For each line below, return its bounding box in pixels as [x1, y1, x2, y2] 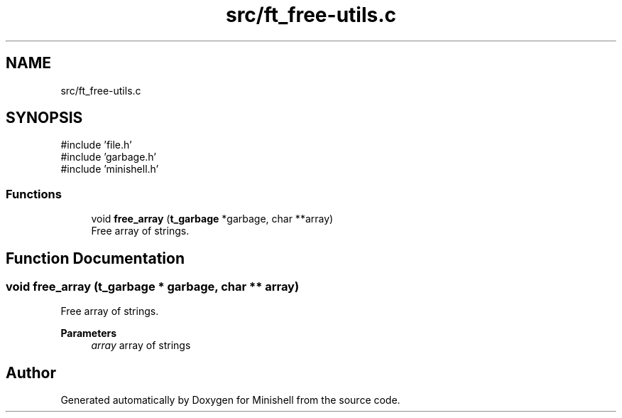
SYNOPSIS [6, 109, 83, 127]
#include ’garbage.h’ [60, 151, 156, 164]
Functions [6, 186, 62, 201]
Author [6, 363, 56, 382]
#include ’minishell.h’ [60, 163, 159, 176]
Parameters [60, 327, 117, 340]
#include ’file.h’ [60, 139, 132, 151]
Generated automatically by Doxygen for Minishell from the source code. [60, 394, 400, 407]
